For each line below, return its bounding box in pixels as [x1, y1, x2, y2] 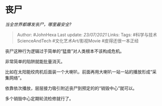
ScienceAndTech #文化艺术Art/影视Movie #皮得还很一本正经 [17, 37, 139, 44]
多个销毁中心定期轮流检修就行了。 [5, 95, 74, 101]
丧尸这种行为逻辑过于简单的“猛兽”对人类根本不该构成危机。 [5, 48, 124, 54]
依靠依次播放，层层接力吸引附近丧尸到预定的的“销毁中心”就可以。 [5, 85, 138, 91]
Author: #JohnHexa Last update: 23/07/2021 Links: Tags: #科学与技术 [17, 32, 157, 37]
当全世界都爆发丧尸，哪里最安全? [5, 21, 72, 27]
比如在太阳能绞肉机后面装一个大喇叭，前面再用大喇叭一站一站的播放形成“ [5, 69, 153, 74]
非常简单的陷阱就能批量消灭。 [5, 58, 65, 64]
